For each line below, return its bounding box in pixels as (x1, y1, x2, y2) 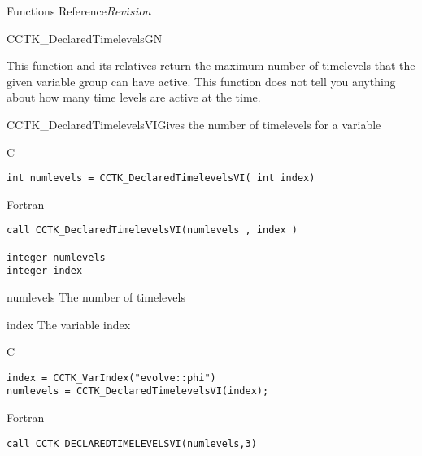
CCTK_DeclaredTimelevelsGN (7, 29, 163, 46)
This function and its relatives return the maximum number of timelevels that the (7, 57, 415, 74)
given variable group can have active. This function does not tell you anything (7, 72, 396, 89)
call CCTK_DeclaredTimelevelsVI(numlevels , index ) (7, 224, 298, 237)
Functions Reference (7, 2, 107, 19)
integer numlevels (7, 251, 106, 263)
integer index (7, 265, 83, 277)
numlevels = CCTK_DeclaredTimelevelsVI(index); (7, 385, 269, 397)
